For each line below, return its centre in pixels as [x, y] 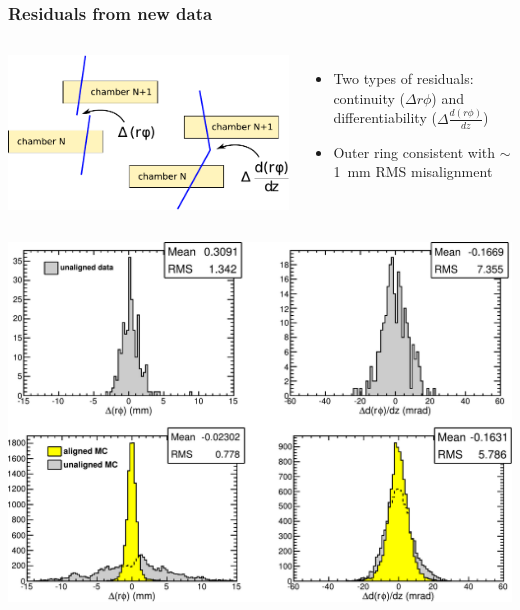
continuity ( [369, 97]
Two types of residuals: [403, 78]
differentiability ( [385, 117]
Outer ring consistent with [414, 151]
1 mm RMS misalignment [413, 171]
